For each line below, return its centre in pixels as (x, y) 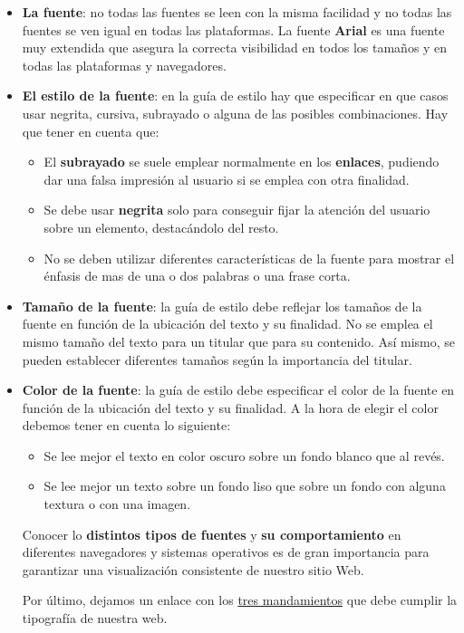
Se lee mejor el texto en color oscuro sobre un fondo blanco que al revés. (244, 455)
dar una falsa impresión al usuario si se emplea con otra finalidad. (227, 179)
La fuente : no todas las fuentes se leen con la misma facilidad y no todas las (237, 12)
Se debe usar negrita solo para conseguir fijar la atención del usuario (237, 210)
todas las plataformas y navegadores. (124, 65)
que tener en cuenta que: (91, 131)
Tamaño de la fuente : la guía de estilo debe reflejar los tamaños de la (222, 306)
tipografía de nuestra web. (95, 618)
